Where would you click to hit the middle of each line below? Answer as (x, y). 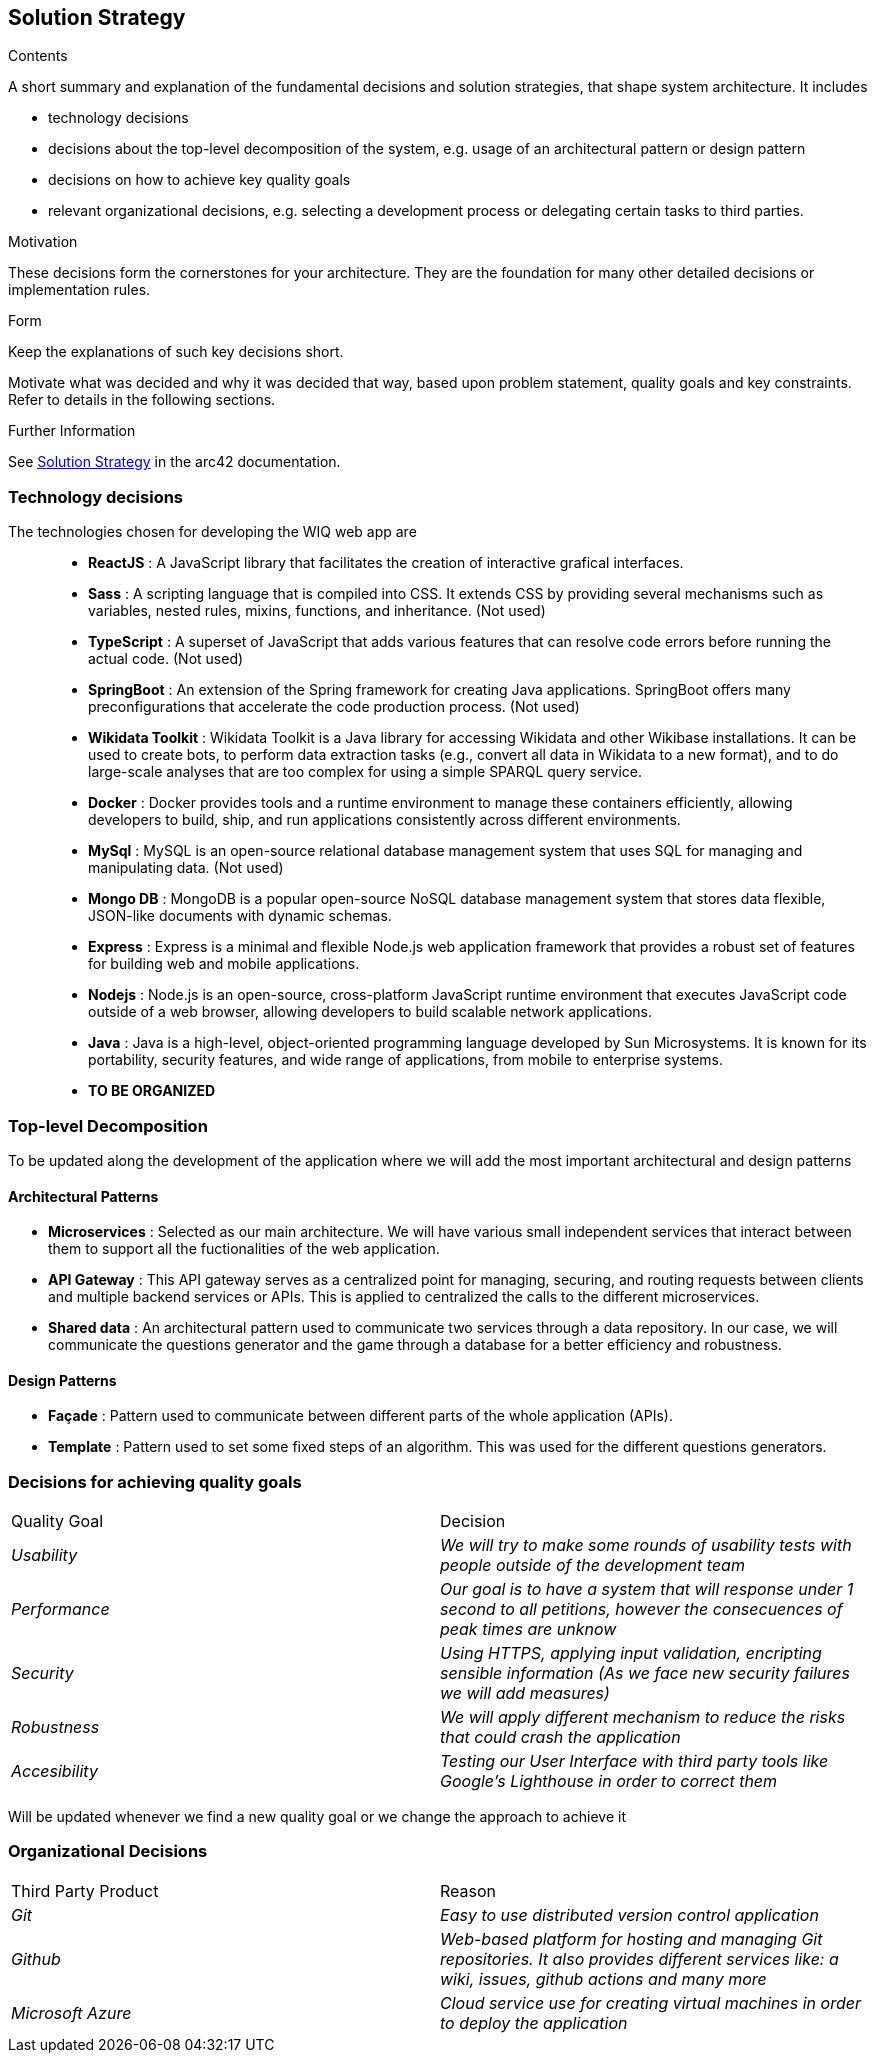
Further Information (72, 431)
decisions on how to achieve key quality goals (199, 180)
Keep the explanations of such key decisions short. (176, 352)
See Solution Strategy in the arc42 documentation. (174, 462)
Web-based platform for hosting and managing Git (631, 1938)
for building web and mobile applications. (224, 964)
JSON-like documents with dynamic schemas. (240, 916)
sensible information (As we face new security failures (645, 1673)
